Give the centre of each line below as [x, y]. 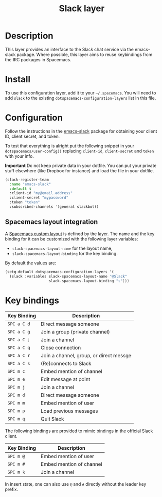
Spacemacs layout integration [52, 222]
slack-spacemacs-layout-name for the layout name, [62, 248]
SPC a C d [19, 324]
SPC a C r [19, 356]
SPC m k [16, 472]
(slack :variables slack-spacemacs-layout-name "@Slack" [68, 276]
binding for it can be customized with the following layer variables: [72, 239]
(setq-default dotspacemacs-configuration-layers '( [60, 272]
